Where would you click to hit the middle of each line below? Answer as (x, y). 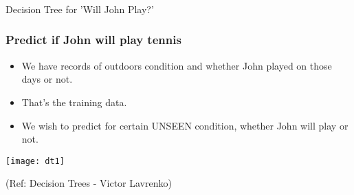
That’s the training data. (74, 102)
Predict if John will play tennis (93, 40)
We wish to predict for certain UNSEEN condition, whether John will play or (185, 125)
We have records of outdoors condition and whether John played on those (177, 65)
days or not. (47, 79)
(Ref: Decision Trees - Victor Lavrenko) (89, 183)
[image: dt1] (35, 161)
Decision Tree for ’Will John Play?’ (80, 9)
